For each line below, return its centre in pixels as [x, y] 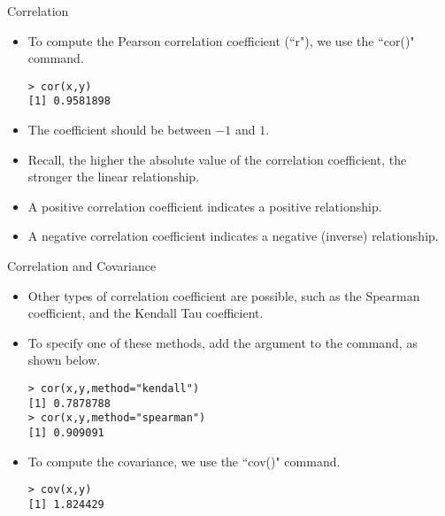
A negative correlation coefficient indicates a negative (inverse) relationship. [233, 236]
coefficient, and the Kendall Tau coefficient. [146, 313]
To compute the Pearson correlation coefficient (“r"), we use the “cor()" [221, 40]
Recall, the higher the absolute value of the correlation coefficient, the [217, 159]
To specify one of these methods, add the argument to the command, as [222, 342]
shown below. [64, 360]
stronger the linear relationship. [114, 177]
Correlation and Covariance [82, 266]
